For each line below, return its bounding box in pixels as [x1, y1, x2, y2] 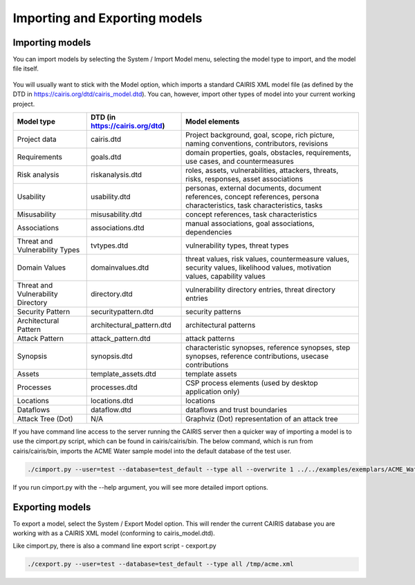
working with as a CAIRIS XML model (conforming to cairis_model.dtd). [12, 529, 216, 537]
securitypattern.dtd [90, 307, 154, 317]
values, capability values [185, 272, 266, 281]
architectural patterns [185, 320, 256, 330]
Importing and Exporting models [12, 10, 203, 26]
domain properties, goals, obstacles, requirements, [185, 148, 352, 158]
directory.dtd [90, 289, 133, 299]
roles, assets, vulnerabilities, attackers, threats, [185, 166, 339, 176]
